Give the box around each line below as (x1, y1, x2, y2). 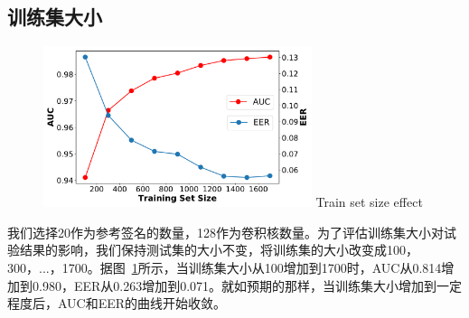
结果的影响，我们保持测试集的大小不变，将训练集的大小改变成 (19, 240, 387, 259)
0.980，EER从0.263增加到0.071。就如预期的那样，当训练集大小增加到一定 (32, 276, 463, 295)
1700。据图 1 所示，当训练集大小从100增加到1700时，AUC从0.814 (61, 257, 442, 276)
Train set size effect (315, 192, 423, 211)
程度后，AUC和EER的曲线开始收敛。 (7, 294, 227, 313)
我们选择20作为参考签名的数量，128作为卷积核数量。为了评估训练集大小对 (7, 222, 444, 241)
